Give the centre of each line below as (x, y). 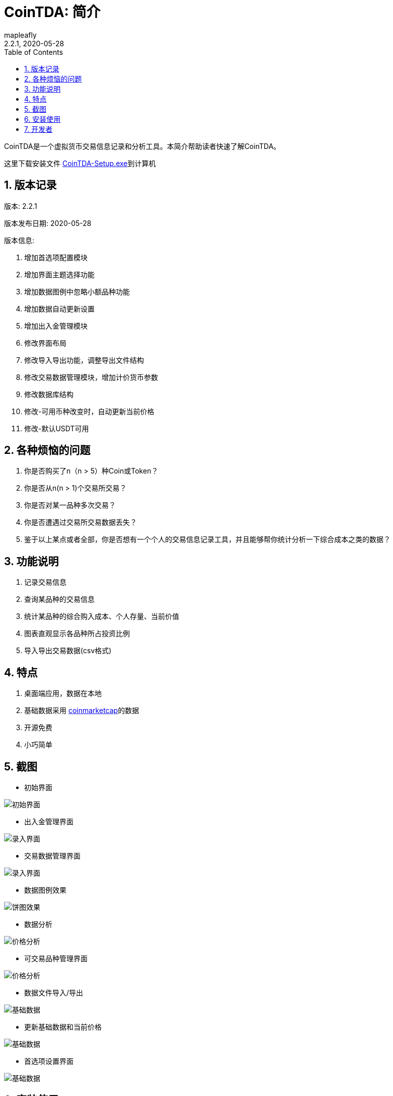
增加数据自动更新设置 (59, 308)
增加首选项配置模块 (56, 257)
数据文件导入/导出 (54, 992)
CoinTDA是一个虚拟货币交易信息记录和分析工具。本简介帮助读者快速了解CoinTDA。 (142, 146)
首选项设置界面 (49, 1061)
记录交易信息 (45, 582)
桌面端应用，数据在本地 (63, 693)
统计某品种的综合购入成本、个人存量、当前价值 (102, 616)
